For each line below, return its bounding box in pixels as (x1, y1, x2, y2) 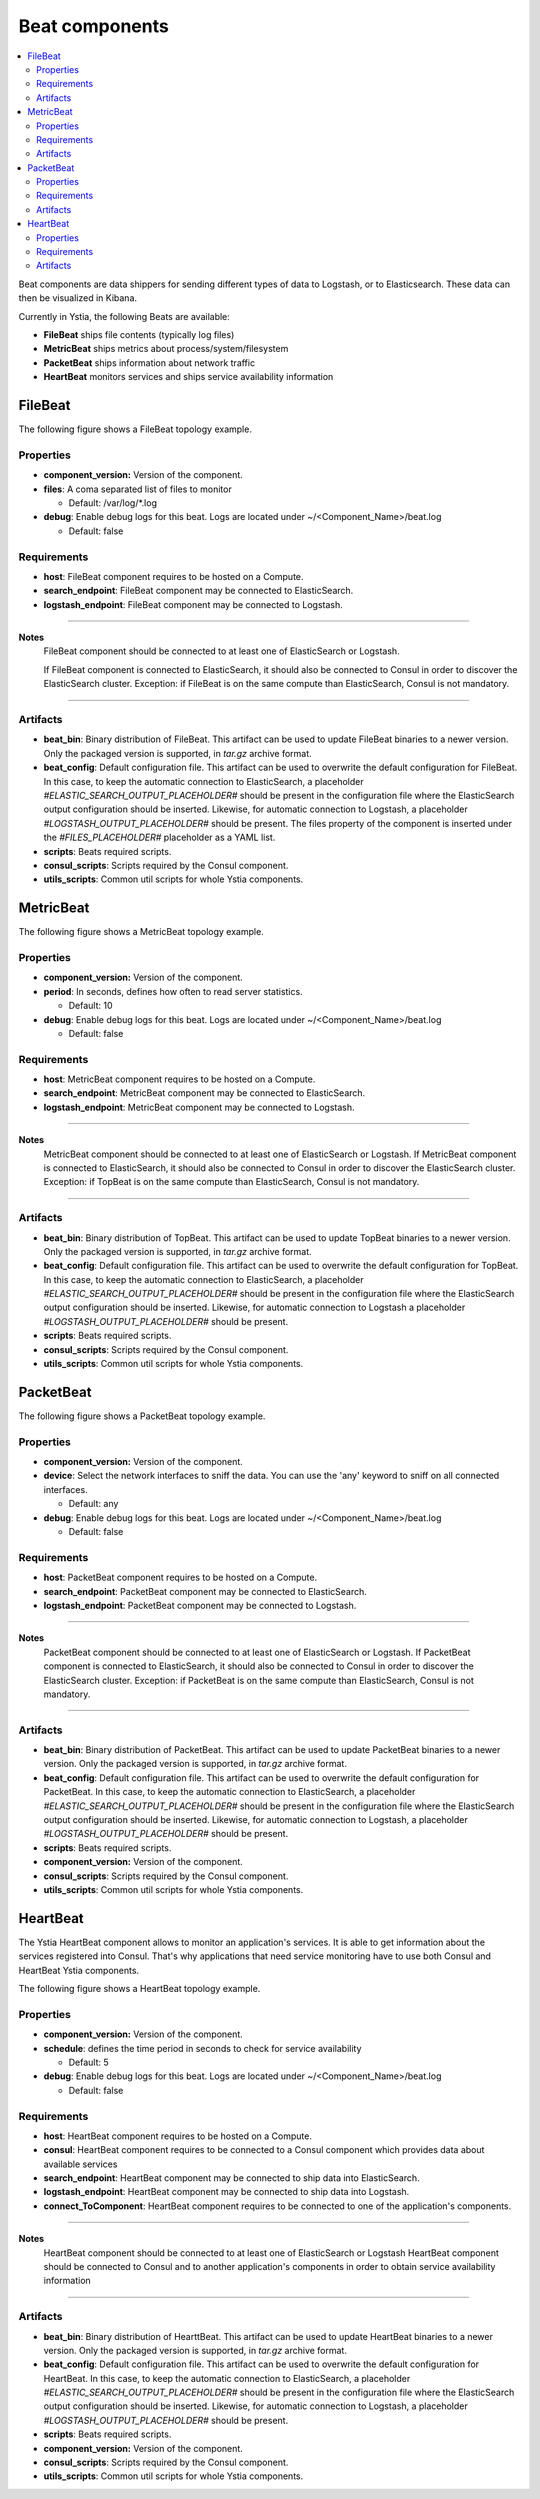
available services (43, 2158, 118, 2170)
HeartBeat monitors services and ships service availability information (43, 371, 334, 383)
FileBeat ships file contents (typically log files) (43, 328, 235, 340)
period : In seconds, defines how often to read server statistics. (43, 985, 304, 997)
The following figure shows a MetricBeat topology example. (18, 926, 264, 938)
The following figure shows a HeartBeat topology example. (18, 1983, 261, 1995)
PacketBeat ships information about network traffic (43, 356, 255, 369)
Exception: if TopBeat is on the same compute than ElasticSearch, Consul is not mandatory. (43, 1176, 420, 1188)
